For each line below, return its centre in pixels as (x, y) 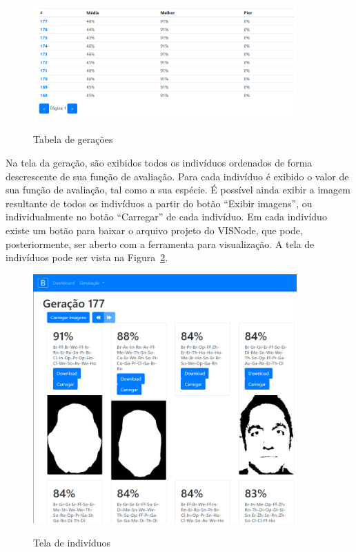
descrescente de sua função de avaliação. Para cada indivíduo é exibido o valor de (177, 176)
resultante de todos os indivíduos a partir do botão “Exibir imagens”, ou (159, 203)
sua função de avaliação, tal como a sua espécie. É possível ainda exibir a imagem (178, 190)
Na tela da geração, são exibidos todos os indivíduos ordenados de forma (159, 163)
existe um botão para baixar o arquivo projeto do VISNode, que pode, (154, 230)
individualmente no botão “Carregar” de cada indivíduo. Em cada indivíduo (166, 217)
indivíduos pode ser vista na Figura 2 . (87, 257)
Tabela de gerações (73, 139)
